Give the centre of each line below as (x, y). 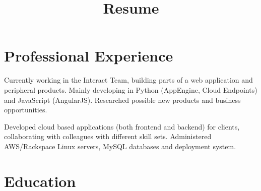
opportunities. (26, 110)
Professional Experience (89, 56)
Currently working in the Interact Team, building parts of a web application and (128, 80)
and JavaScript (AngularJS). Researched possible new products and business (122, 100)
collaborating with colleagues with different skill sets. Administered (108, 136)
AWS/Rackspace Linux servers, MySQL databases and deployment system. (120, 146)
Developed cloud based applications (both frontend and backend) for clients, (122, 126)
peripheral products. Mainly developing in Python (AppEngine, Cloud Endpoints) (131, 89)
